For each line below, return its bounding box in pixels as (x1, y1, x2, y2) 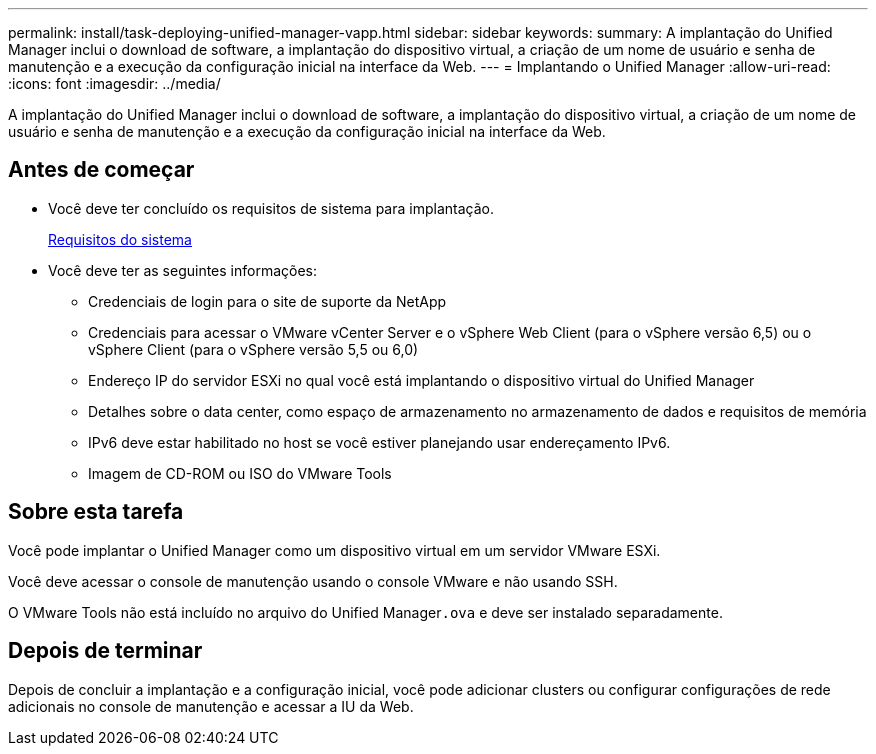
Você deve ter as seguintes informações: (48, 261, 318, 279)
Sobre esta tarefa (8, 499, 184, 525)
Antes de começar (8, 157, 195, 183)
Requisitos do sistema (48, 230, 192, 248)
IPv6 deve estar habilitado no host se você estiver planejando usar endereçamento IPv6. (88, 433, 671, 451)
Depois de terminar (8, 638, 203, 664)
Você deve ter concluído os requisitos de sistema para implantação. (48, 199, 494, 217)
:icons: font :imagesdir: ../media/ (8, 75, 221, 92)
